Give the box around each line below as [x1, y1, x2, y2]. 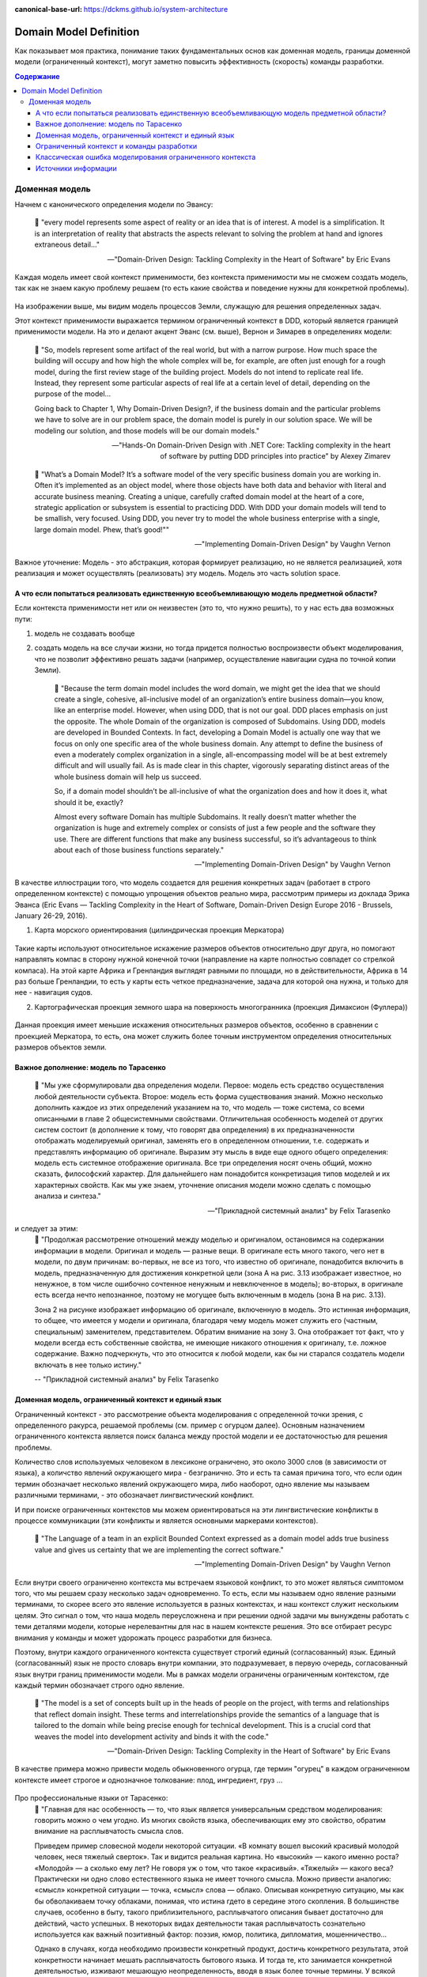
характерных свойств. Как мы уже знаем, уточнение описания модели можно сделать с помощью [34, 1180, 372, 1189]
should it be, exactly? [54, 797, 124, 807]
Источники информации [36, 163, 118, 173]
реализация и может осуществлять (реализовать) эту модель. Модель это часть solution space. [14, 568, 341, 577]
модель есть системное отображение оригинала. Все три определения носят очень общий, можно [34, 1159, 372, 1168]
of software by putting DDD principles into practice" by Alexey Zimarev [160, 452, 391, 461]
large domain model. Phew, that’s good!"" [34, 524, 170, 534]
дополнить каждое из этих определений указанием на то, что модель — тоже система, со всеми [34, 1103, 365, 1113]
